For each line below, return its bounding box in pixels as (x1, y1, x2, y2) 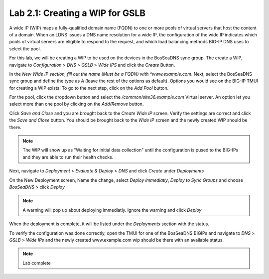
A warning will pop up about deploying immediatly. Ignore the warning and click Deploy (22, 207, 202, 213)
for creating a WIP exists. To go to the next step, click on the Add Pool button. (9, 85, 169, 91)
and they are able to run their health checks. (22, 154, 114, 160)
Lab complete (22, 260, 51, 266)
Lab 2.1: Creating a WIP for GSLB (9, 7, 146, 18)
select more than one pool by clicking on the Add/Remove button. (9, 101, 144, 107)
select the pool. (9, 45, 41, 52)
